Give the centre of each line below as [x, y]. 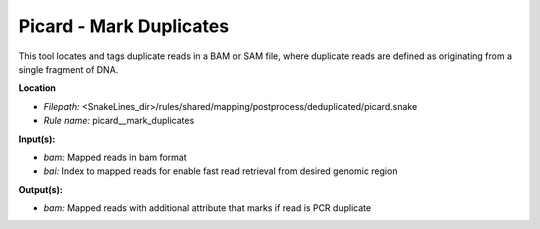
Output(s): [41, 189]
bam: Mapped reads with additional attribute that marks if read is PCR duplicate [207, 208]
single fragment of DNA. [68, 69]
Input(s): [37, 139]
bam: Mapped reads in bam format [115, 157]
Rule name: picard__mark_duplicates [119, 121]
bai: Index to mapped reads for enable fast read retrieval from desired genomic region [220, 171]
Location [37, 88]
